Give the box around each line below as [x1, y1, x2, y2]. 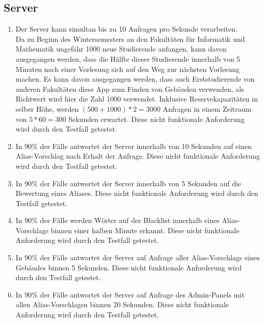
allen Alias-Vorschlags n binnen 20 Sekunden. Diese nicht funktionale [15, 299, 229, 310]
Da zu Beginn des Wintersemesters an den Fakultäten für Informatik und [15, 33, 245, 44]
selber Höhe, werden [15, 103, 79, 114]
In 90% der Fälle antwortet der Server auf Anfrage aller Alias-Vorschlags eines [15, 252, 260, 263]
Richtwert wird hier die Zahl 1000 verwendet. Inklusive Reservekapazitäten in [15, 93, 258, 104]
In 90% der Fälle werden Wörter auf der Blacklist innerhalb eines [15, 215, 220, 226]
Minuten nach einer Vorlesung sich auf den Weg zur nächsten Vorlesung [15, 63, 240, 74]
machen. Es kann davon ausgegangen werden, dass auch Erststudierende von [15, 73, 255, 84]
